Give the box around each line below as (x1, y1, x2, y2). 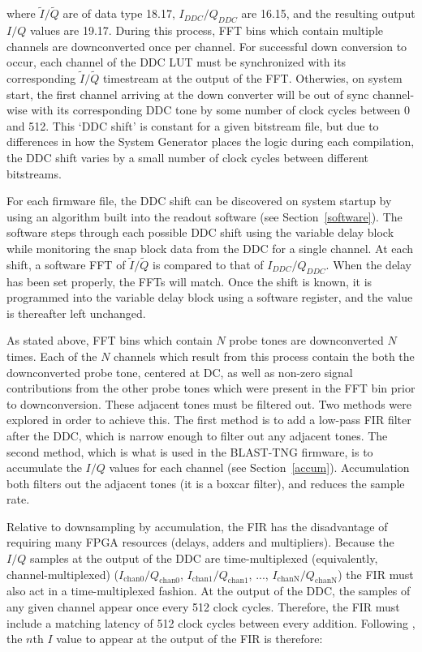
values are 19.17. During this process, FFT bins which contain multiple (29, 22, 384, 39)
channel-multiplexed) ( (6, 565, 119, 582)
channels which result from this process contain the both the (114, 347, 415, 364)
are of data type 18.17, (62, 5, 175, 22)
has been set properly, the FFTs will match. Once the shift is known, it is (6, 272, 372, 290)
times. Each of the (6, 347, 97, 364)
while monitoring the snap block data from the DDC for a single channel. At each (6, 239, 414, 256)
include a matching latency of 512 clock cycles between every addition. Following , (6, 614, 416, 631)
